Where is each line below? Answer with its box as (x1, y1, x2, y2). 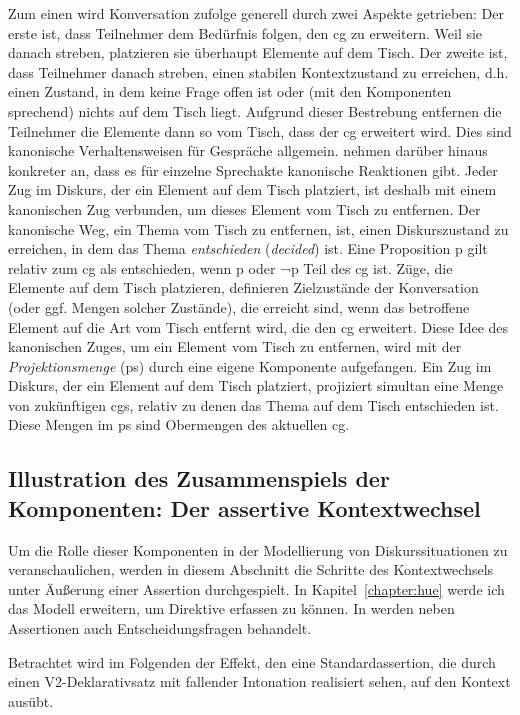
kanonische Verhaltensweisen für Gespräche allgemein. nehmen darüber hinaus (8, 140, 488, 161)
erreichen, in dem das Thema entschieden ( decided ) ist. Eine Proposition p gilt (8, 238, 488, 259)
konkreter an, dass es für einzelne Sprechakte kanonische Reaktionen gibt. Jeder (8, 159, 498, 180)
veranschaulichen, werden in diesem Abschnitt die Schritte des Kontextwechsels (8, 559, 494, 580)
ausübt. (8, 690, 54, 711)
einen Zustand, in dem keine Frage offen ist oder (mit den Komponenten (8, 81, 452, 102)
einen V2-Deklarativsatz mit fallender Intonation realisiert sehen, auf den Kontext (8, 671, 511, 692)
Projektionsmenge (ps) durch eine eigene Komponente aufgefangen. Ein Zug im (8, 355, 492, 376)
